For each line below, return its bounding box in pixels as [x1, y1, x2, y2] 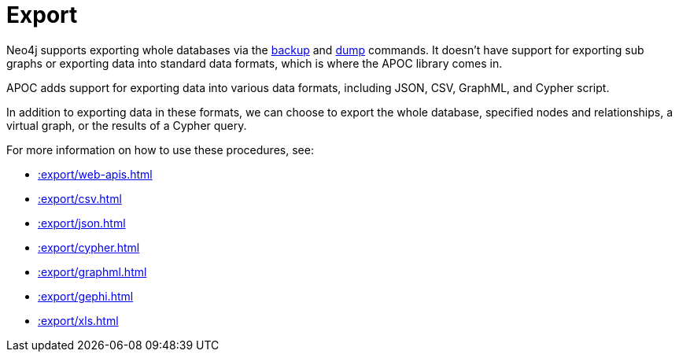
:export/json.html [38, 216, 126, 230]
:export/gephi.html [38, 289, 134, 303]
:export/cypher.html [38, 240, 140, 254]
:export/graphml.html [38, 264, 147, 279]
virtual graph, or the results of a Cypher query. [6, 118, 247, 132]
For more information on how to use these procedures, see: [6, 142, 314, 157]
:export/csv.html [38, 191, 122, 205]
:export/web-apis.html [38, 167, 153, 181]
